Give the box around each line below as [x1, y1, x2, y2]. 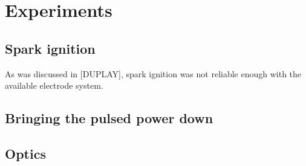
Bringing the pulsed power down [5, 109, 213, 127]
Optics [5, 144, 46, 162]
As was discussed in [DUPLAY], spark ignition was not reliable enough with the [5, 67, 302, 80]
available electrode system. [5, 79, 103, 92]
